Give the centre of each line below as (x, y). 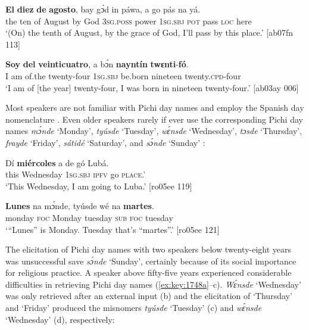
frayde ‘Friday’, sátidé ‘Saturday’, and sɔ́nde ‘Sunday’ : (105, 142)
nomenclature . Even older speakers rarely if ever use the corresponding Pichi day (154, 119)
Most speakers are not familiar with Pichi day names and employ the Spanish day (155, 108)
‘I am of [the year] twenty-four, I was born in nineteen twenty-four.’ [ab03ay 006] (152, 87)
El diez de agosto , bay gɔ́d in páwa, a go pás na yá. (103, 9)
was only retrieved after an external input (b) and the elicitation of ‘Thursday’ (149, 296)
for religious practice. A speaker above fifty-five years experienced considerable (149, 273)
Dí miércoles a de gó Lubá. (57, 162)
